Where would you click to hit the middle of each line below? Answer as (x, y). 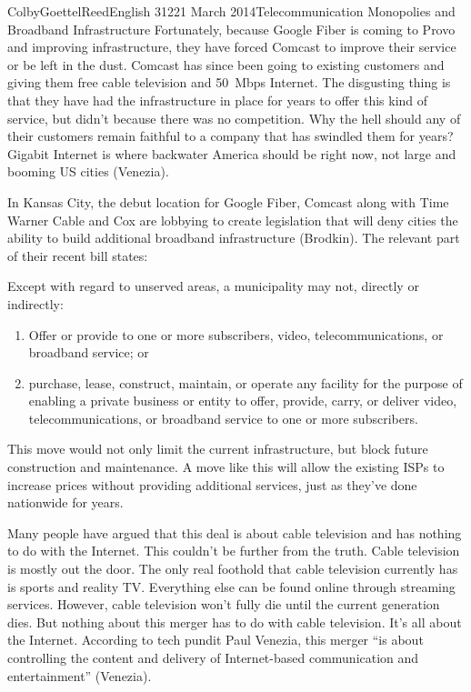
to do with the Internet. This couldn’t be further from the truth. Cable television (234, 551)
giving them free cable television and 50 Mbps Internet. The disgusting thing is (229, 82)
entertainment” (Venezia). (80, 675)
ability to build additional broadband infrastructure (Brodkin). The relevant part (234, 238)
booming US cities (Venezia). (88, 171)
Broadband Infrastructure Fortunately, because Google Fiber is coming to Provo (231, 29)
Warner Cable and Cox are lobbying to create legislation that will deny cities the (233, 220)
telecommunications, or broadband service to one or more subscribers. (223, 418)
